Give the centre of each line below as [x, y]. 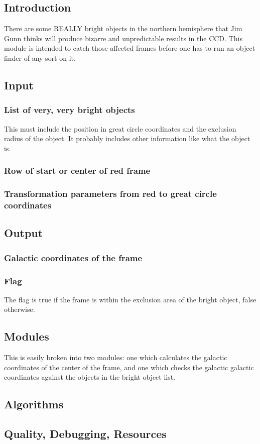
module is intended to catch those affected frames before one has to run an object [130, 48]
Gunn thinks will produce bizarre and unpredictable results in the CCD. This [123, 38]
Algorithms [34, 404]
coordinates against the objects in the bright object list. [90, 377]
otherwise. [20, 309]
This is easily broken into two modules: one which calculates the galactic [116, 357]
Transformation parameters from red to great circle [110, 194]
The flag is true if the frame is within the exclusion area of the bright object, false [130, 299]
